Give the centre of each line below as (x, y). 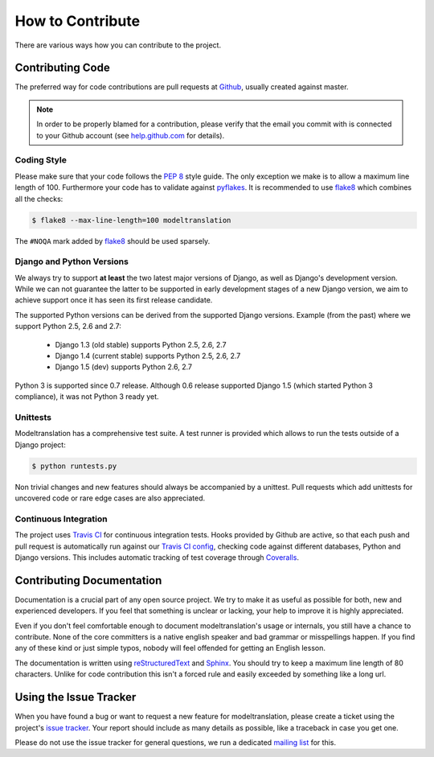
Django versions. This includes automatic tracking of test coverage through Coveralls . (157, 557)
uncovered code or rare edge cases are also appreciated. (110, 498)
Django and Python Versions (72, 261)
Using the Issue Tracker (76, 697)
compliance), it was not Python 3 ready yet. (87, 397)
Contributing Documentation (88, 580)
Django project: (40, 444)
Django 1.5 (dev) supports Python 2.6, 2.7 (124, 367)
